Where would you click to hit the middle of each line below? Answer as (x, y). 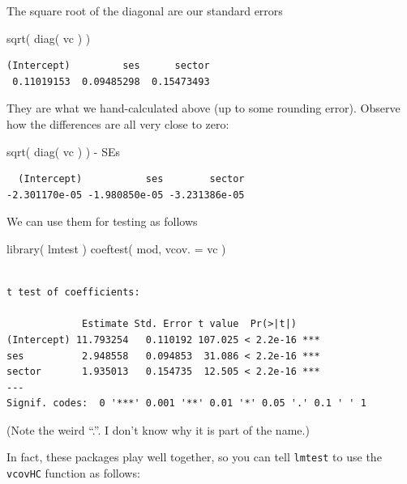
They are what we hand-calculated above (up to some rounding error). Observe (203, 108)
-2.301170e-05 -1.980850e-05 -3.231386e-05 (126, 195)
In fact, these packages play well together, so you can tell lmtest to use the (194, 457)
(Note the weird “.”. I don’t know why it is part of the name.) (158, 429)
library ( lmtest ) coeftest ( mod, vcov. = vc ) (116, 248)
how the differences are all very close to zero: (118, 123)
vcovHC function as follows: (73, 473)
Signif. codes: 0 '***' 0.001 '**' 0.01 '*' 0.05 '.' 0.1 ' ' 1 (186, 403)
